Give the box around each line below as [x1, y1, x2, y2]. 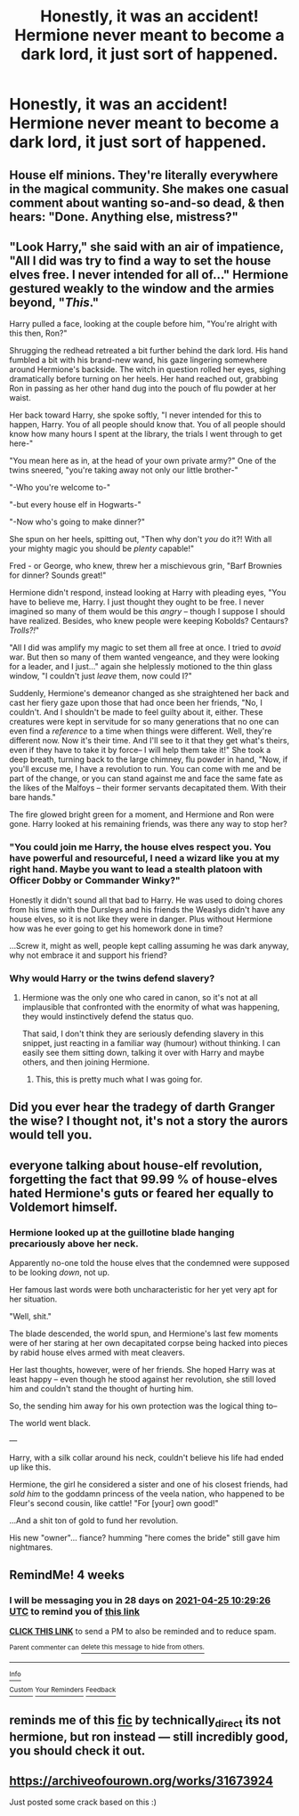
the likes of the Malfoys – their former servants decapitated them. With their [9, 782, 287, 793]
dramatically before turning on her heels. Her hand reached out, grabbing [9, 374, 279, 385]
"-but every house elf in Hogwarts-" [9, 499, 141, 510]
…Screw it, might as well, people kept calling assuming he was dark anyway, [9, 940, 289, 951]
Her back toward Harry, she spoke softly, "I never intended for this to [9, 409, 263, 420]
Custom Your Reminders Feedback [9, 1685, 117, 1695]
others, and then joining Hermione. [21, 1057, 149, 1067]
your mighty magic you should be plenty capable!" [9, 543, 195, 554]
